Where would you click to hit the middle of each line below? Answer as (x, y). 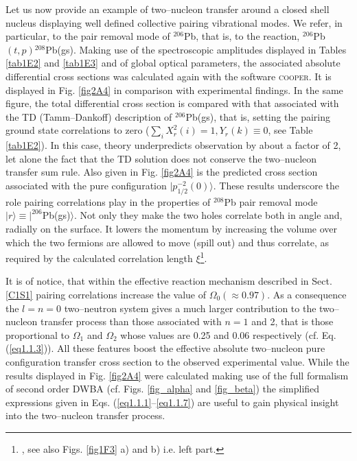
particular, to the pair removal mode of (88, 36)
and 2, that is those (292, 321)
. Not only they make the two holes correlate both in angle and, (208, 215)
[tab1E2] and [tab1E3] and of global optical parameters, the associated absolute (173, 63)
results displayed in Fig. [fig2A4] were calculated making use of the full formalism (177, 375)
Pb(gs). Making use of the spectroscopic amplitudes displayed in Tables (196, 49)
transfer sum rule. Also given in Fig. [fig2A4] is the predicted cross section (162, 172)
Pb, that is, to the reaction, (242, 36)
